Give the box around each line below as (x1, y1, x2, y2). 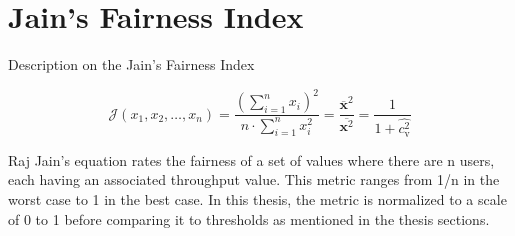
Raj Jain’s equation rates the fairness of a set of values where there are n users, (8, 149, 495, 170)
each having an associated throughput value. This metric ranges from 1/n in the (8, 169, 500, 190)
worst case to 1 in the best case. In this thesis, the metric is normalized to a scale (8, 188, 507, 209)
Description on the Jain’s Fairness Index (8, 54, 255, 75)
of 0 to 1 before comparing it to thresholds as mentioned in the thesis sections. (8, 208, 490, 229)
